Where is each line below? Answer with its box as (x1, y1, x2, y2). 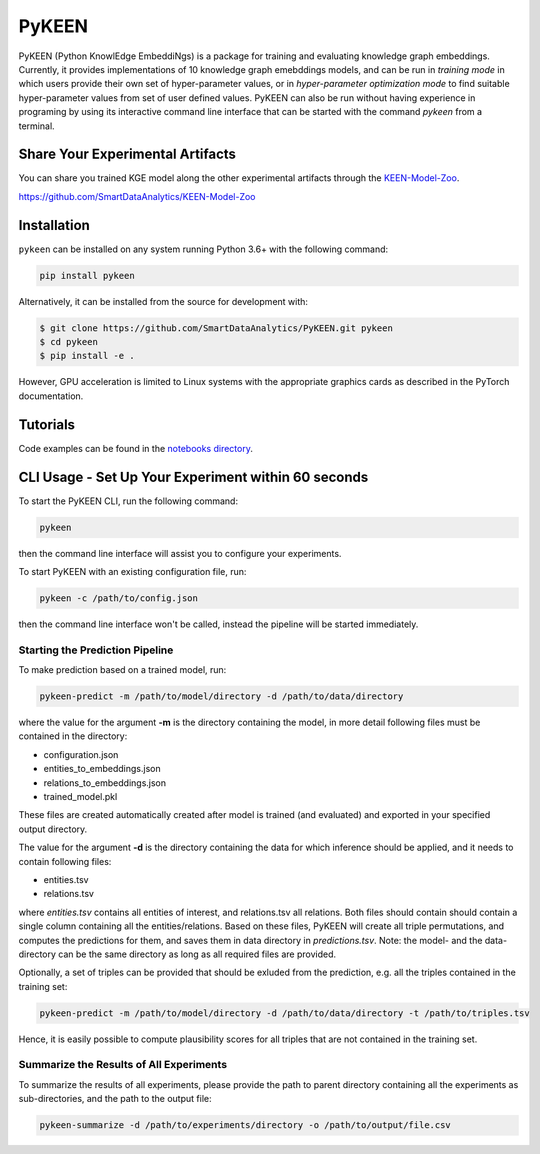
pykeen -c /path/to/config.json (39, 592, 199, 604)
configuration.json (43, 748, 119, 760)
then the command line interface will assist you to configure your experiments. (18, 547, 342, 559)
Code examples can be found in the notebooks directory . (18, 442, 254, 454)
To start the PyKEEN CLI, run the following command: (18, 495, 239, 507)
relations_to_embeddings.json (43, 776, 167, 789)
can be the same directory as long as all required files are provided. (58, 948, 337, 960)
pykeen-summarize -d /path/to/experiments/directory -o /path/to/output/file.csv (39, 1120, 452, 1131)
